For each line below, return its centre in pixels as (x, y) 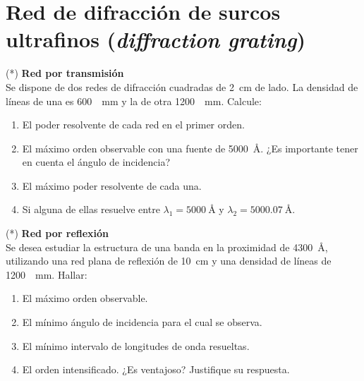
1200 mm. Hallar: (47, 274)
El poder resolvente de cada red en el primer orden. (133, 125)
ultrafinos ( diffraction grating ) (156, 40)
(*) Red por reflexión (57, 233)
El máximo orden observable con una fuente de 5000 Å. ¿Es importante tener (190, 148)
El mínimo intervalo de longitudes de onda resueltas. (136, 345)
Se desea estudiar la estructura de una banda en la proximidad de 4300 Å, (167, 247)
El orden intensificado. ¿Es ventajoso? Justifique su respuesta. (156, 369)
